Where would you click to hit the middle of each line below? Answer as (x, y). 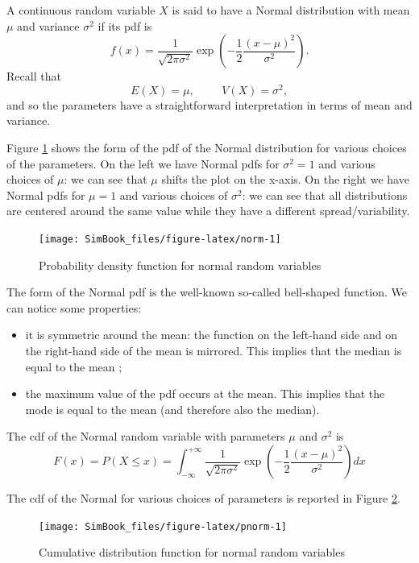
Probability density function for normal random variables (180, 265)
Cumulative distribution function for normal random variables (192, 552)
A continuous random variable (81, 10)
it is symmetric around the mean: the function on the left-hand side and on (211, 335)
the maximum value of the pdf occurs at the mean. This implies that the (205, 393)
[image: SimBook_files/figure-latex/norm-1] (160, 240)
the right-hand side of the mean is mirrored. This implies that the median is (214, 351)
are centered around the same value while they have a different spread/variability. (208, 211)
